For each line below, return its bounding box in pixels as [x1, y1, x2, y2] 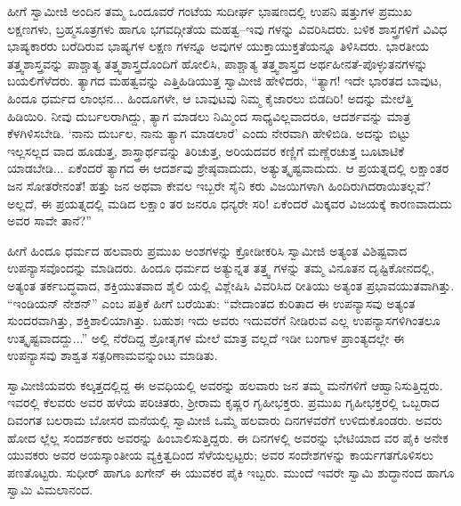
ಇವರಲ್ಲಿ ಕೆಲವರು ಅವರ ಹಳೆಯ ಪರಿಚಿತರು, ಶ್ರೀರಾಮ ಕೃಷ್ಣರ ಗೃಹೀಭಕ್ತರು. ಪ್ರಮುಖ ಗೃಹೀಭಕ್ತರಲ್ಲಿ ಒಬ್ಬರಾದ [7, 393, 440, 412]
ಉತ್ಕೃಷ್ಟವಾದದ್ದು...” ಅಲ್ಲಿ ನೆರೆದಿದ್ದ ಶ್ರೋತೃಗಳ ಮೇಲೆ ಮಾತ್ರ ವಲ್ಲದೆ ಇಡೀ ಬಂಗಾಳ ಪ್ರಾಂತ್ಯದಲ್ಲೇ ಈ [7, 328, 405, 347]
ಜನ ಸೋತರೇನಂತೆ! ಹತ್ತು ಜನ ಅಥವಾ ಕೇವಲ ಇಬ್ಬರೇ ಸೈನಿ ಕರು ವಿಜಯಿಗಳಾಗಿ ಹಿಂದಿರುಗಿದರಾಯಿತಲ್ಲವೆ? [7, 175, 431, 194]
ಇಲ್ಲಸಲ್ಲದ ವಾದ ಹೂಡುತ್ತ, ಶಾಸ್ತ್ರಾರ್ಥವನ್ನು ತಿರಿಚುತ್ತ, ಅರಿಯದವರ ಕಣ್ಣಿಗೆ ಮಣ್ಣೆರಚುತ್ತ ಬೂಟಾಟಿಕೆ [7, 141, 405, 159]
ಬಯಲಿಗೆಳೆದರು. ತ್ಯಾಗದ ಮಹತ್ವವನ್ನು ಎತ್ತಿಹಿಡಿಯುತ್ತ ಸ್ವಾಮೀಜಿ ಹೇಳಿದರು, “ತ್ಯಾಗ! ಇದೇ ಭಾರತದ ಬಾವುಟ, [7, 71, 442, 90]
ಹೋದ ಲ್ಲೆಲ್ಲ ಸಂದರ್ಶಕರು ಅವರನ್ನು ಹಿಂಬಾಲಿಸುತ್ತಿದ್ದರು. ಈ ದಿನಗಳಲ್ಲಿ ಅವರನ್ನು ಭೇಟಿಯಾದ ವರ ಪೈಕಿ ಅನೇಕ [7, 428, 449, 446]
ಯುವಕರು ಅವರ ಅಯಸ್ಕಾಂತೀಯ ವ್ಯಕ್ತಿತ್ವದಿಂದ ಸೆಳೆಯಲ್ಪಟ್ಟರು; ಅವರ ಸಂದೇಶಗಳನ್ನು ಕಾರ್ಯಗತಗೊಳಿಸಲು [7, 445, 434, 464]
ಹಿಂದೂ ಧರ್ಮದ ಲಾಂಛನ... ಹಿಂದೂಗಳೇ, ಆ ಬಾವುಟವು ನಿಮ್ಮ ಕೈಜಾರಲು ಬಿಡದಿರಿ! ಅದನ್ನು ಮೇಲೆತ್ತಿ [7, 88, 413, 107]
